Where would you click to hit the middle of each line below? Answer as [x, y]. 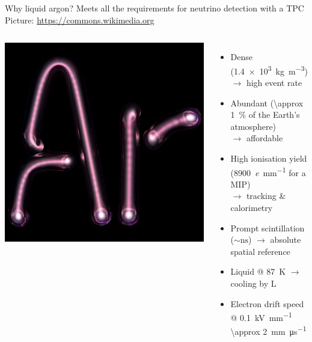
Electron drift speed [267, 303]
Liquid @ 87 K [258, 271]
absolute [286, 240]
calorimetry [252, 208]
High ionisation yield [269, 158]
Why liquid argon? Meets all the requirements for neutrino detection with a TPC [154, 8]
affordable [265, 138]
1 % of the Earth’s [265, 115]
